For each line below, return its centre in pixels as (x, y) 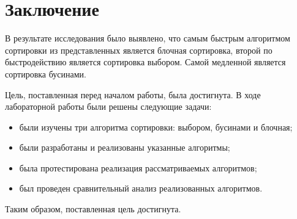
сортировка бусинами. (46, 74)
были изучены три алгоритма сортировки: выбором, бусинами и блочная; (156, 127)
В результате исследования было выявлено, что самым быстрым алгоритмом (148, 38)
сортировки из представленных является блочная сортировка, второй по (139, 50)
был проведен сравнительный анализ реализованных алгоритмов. (141, 188)
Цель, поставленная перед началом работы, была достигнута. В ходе (133, 94)
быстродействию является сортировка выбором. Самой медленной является (145, 62)
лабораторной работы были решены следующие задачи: (108, 106)
